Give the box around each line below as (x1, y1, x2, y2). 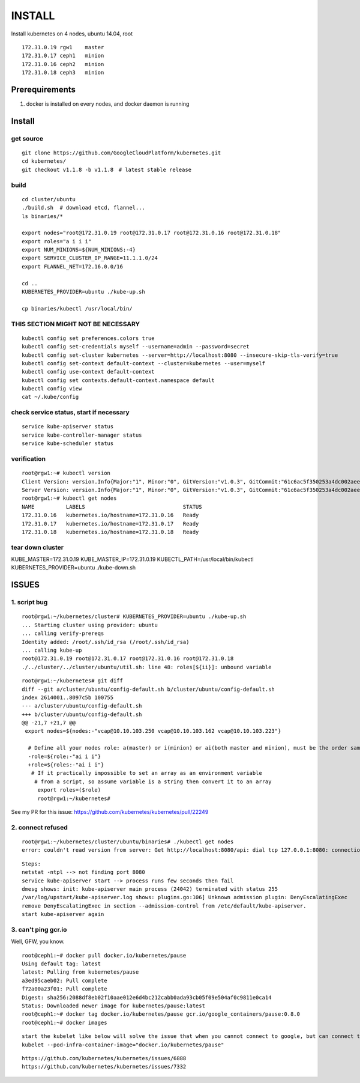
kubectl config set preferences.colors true (22, 335, 155, 342)
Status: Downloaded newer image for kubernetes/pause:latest (22, 1002, 205, 1009)
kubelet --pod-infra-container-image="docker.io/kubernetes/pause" (22, 1041, 224, 1048)
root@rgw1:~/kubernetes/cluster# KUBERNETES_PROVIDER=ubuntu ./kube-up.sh (22, 613, 247, 620)
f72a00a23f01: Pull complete (22, 986, 107, 992)
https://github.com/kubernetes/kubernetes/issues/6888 (22, 1055, 187, 1061)
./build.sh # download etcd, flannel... (22, 204, 145, 211)
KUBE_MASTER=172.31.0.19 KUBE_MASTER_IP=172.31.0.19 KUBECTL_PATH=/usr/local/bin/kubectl (11, 556, 254, 563)
